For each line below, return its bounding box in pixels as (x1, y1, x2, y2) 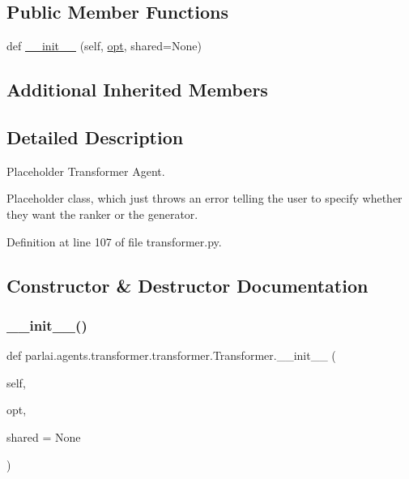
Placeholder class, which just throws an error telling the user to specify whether (6, 190, 403, 207)
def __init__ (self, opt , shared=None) (6, 37, 202, 54)
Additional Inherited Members (6, 77, 268, 102)
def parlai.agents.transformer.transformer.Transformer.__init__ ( (6, 347, 336, 364)
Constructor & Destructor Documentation (6, 272, 369, 297)
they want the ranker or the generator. (6, 205, 198, 222)
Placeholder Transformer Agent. (6, 162, 165, 179)
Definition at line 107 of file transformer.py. (6, 233, 222, 250)
